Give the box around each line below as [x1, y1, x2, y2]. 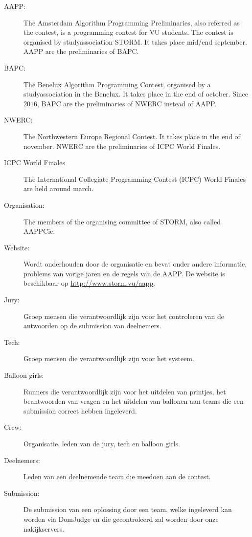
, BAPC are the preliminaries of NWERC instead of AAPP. [37, 98, 217, 108]
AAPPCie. [23, 226, 55, 236]
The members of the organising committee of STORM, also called [23, 216, 221, 226]
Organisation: [4, 199, 45, 210]
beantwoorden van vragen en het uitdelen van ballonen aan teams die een [23, 396, 244, 406]
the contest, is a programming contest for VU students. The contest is [23, 27, 233, 37]
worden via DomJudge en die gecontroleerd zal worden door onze [23, 513, 219, 524]
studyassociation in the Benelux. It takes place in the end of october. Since [23, 89, 249, 99]
